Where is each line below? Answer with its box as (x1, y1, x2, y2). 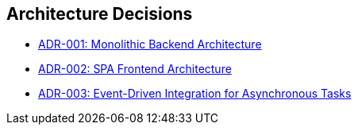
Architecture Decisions (6, 4, 193, 24)
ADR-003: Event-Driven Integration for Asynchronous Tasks (38, 87, 352, 101)
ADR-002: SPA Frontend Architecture (38, 62, 232, 76)
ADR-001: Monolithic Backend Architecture (38, 37, 262, 52)
